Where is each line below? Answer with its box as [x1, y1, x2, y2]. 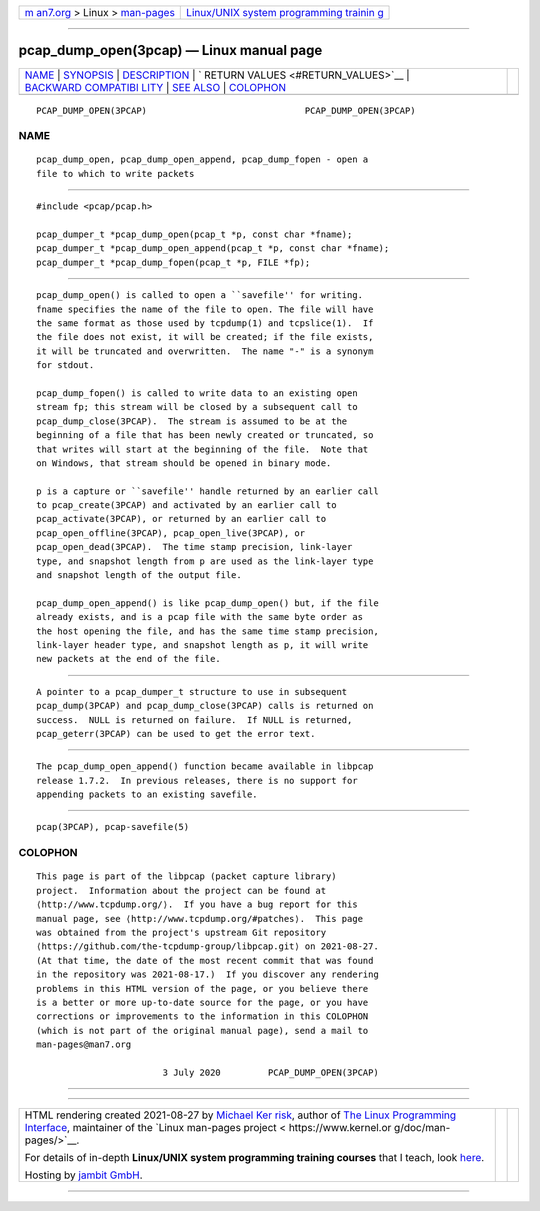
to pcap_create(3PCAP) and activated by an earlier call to [36, 500, 337, 511]
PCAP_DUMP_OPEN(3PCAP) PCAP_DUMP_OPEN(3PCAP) [36, 105, 416, 116]
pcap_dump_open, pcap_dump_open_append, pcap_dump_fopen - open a [36, 154, 369, 165]
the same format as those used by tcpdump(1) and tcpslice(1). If [36, 317, 374, 329]
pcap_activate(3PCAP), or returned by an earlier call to [36, 513, 327, 525]
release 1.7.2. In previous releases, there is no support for [36, 775, 359, 786]
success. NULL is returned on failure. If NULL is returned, [36, 714, 353, 725]
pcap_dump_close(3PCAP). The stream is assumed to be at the [36, 415, 348, 427]
